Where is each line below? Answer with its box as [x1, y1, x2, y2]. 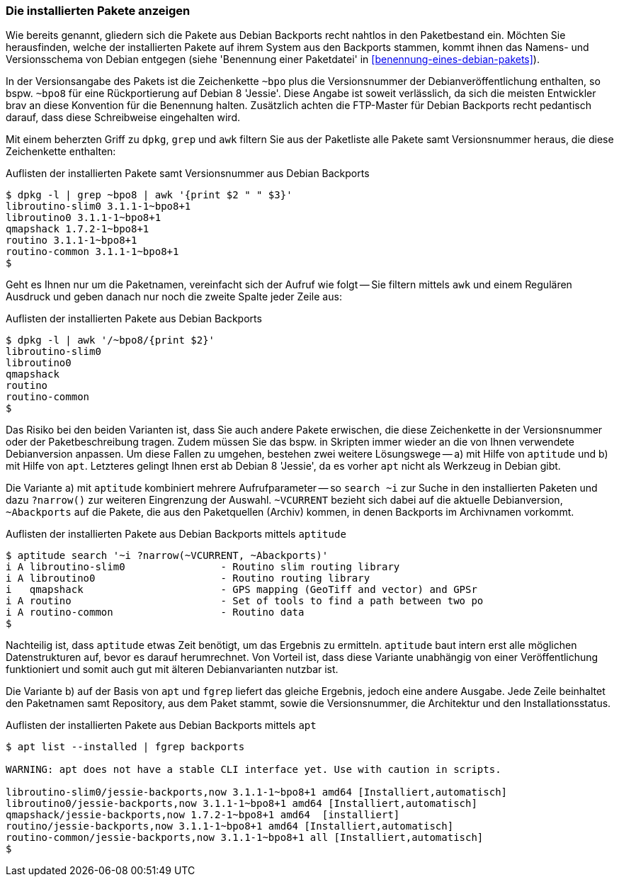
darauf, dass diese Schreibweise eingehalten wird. [6, 111, 240, 124]
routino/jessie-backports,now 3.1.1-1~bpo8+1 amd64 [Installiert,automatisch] [6, 820, 454, 832]
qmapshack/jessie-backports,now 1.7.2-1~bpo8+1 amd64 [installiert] [6, 809, 400, 821]
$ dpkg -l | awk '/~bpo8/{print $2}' [6, 334, 215, 346]
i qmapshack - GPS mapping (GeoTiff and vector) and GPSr [6, 584, 477, 596]
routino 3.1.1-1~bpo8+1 [6, 234, 137, 247]
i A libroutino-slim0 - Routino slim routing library [6, 561, 400, 573]
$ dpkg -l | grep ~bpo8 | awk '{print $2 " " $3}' [6, 189, 293, 201]
